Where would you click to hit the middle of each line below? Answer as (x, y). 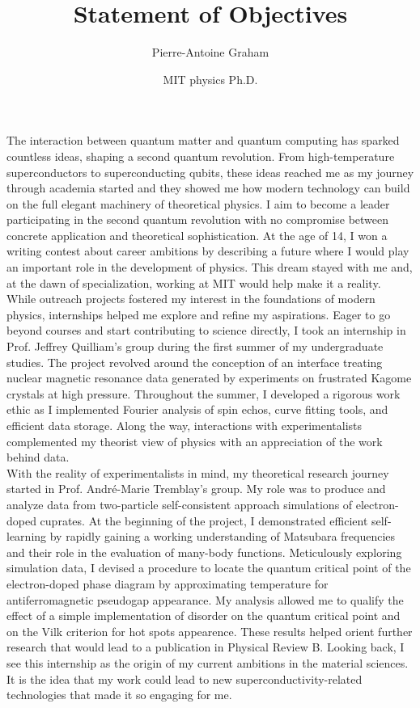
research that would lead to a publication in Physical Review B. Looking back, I (206, 647)
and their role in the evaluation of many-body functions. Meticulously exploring (204, 552)
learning (27, 536)
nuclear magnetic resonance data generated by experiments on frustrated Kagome (209, 378)
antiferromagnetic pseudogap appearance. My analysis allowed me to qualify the (205, 599)
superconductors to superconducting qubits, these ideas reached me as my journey (210, 172)
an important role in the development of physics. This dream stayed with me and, (210, 267)
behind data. (38, 457)
